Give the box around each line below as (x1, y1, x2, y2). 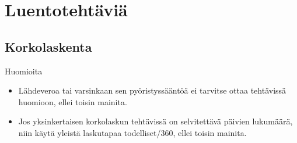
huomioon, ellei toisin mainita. (18, 95, 127, 108)
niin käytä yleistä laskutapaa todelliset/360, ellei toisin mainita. (18, 126, 247, 138)
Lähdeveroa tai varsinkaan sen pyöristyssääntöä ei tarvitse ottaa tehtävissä (18, 84, 286, 96)
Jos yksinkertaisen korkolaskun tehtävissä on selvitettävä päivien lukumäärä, (18, 115, 293, 127)
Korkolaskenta (5, 37, 92, 55)
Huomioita (5, 65, 43, 77)
